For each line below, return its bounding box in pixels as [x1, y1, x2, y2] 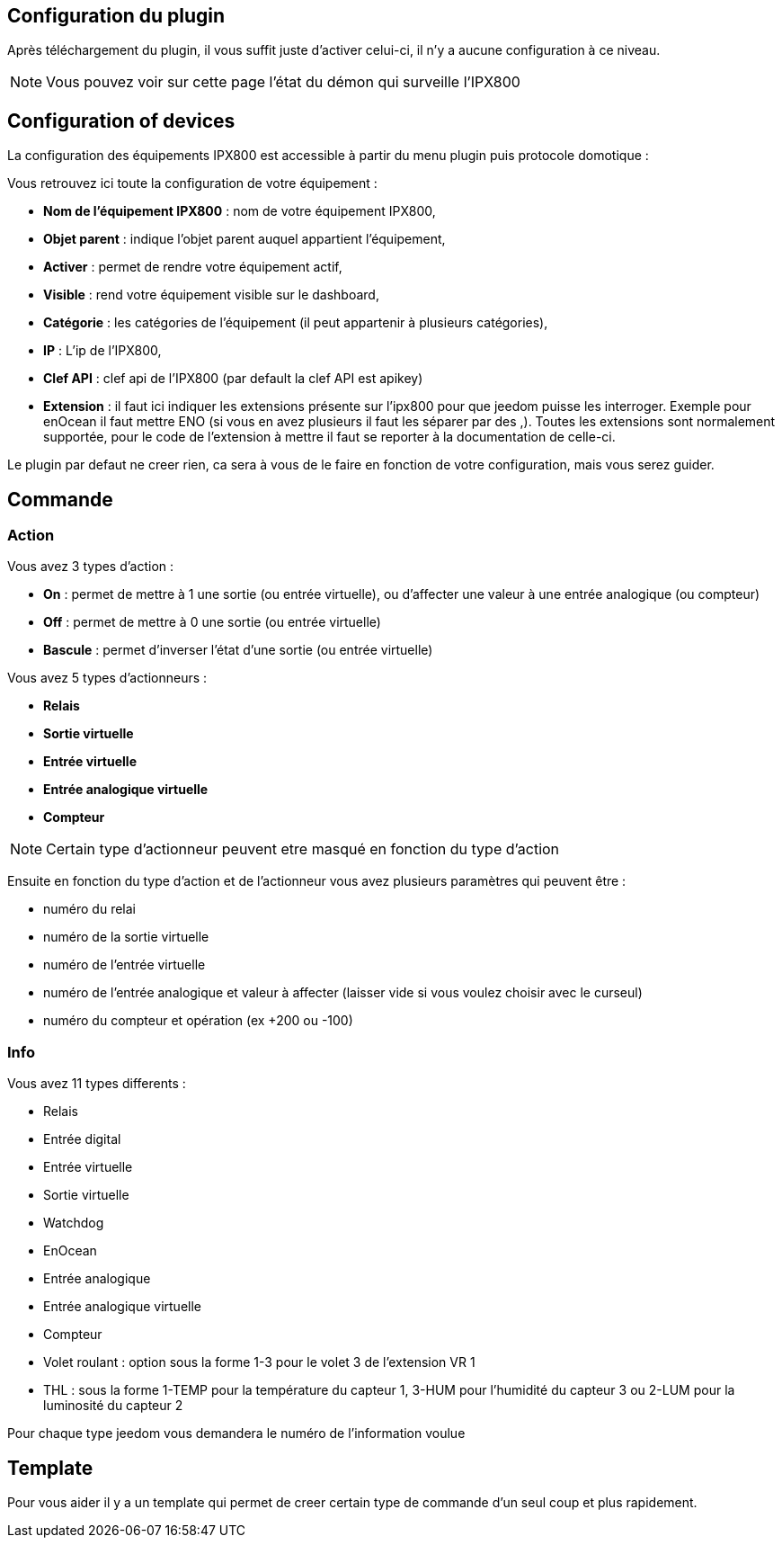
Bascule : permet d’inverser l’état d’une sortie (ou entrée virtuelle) [43, 642, 433, 658]
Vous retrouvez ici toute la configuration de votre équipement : [7, 175, 378, 192]
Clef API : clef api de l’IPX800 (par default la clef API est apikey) [43, 371, 423, 387]
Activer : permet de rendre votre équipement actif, [43, 259, 342, 275]
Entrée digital [43, 1131, 121, 1148]
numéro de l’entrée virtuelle [43, 957, 206, 973]
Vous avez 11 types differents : [7, 1076, 186, 1092]
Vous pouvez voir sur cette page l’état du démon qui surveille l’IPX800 [46, 73, 520, 92]
